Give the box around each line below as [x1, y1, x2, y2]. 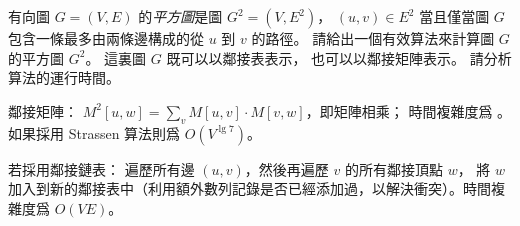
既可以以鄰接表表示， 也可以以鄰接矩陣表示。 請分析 [166, 47, 512, 68]
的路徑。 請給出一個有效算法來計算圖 [251, 28, 495, 48]
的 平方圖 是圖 [138, 6, 223, 26]
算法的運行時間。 [8, 67, 120, 88]
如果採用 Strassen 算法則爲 [8, 122, 181, 143]
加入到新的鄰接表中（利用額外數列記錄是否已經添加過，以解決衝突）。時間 [8, 178, 491, 199]
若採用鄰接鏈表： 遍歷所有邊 [8, 158, 195, 179]
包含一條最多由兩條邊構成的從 [8, 28, 204, 48]
